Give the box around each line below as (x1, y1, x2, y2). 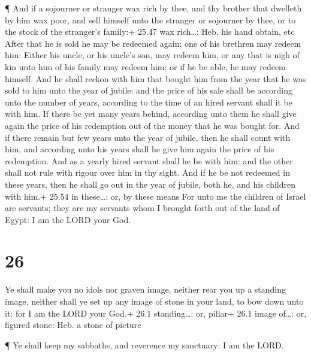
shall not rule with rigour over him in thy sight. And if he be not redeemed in (5, 166, 290, 179)
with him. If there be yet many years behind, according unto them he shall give (5, 107, 297, 120)
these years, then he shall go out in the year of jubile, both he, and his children (5, 177, 296, 190)
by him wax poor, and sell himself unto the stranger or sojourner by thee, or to (5, 13, 296, 26)
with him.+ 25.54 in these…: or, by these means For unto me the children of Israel (5, 189, 306, 202)
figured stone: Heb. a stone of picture (5, 318, 141, 331)
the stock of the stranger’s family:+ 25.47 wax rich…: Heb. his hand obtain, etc (5, 25, 295, 38)
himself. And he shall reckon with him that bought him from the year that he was (5, 72, 306, 85)
